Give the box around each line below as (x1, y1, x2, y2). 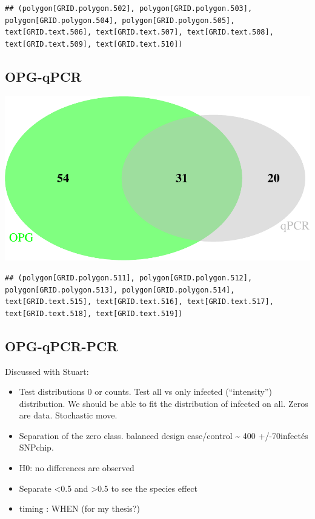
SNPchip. (19, 441, 54, 454)
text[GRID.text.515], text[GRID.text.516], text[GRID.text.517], (5, 297, 274, 306)
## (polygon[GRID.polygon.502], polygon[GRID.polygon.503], (5, 4, 253, 13)
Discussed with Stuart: (5, 365, 89, 377)
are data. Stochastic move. (19, 409, 118, 421)
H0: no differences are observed (19, 461, 134, 474)
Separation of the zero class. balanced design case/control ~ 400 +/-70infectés (19, 429, 308, 441)
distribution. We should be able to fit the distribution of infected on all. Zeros (19, 397, 308, 409)
